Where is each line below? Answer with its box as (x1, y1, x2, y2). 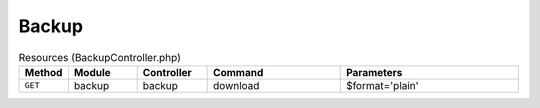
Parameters (345, 65, 403, 79)
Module (73, 65, 112, 79)
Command (213, 65, 264, 79)
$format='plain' (345, 78, 419, 92)
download (213, 78, 260, 92)
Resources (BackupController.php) (18, 50, 182, 64)
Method (24, 65, 63, 79)
